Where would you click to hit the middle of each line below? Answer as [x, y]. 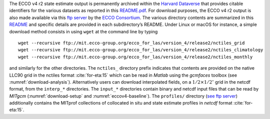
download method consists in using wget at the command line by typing [83, 31]
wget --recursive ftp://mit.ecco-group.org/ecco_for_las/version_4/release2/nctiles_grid [131, 43]
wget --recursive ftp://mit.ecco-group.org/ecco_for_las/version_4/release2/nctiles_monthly [135, 57]
